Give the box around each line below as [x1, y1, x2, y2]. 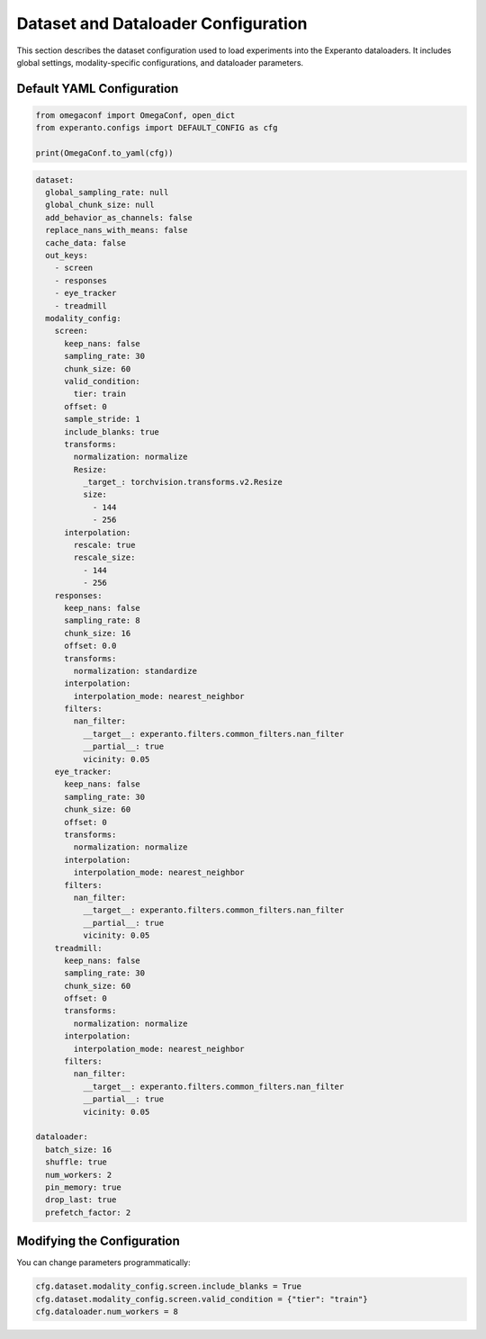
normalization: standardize [73, 666, 198, 676]
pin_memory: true [45, 1182, 121, 1192]
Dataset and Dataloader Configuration [16, 13, 308, 33]
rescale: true [73, 540, 136, 551]
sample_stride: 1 [64, 414, 141, 425]
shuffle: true [45, 1157, 108, 1167]
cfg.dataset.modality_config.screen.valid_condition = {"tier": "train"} [35, 1294, 368, 1304]
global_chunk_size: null [45, 200, 155, 211]
